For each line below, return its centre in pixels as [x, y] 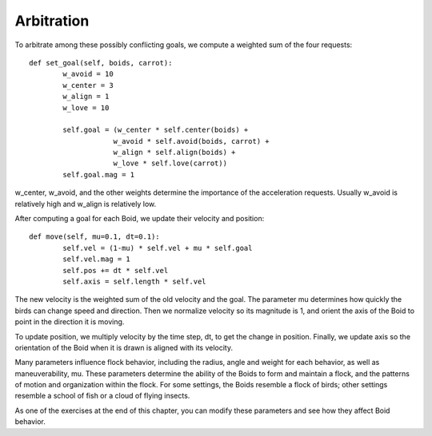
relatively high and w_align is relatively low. [85, 204]
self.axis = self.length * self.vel [135, 281]
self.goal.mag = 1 [99, 174]
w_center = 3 [88, 85]
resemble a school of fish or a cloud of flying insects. [102, 396]
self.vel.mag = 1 [97, 259]
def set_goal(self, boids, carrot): [101, 63]
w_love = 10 [86, 107]
